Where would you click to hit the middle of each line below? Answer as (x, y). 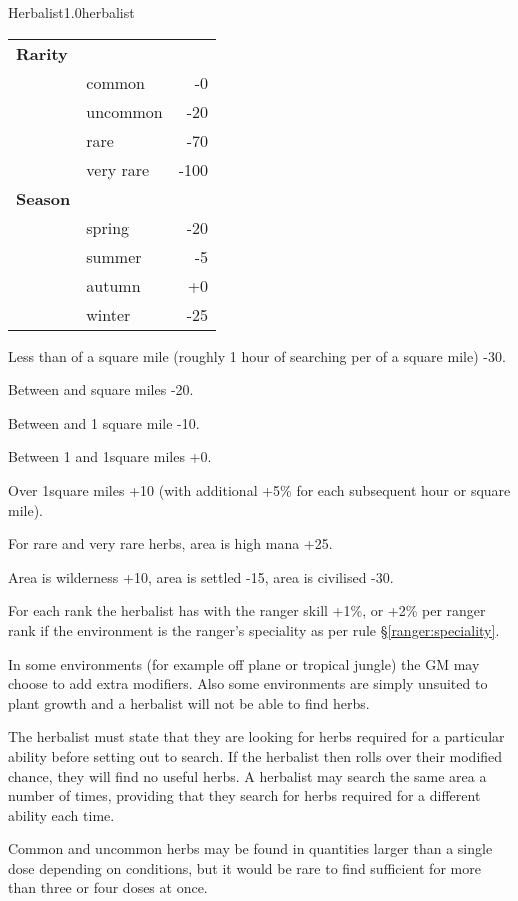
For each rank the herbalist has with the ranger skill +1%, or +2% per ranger (247, 610)
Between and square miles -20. (101, 389)
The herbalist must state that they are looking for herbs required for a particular (256, 736)
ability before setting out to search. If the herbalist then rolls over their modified (255, 755)
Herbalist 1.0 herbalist (71, 12)
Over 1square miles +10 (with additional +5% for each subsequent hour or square (259, 489)
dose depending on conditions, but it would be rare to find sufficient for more (244, 867)
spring (108, 227)
